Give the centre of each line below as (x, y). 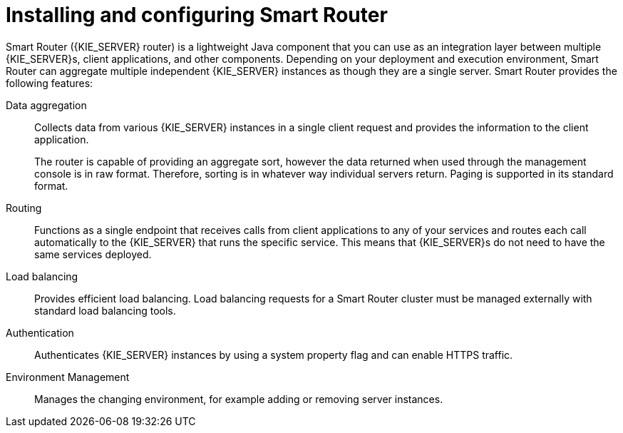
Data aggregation (46, 105)
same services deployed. (93, 254)
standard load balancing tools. (105, 310)
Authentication (40, 332)
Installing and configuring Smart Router (197, 15)
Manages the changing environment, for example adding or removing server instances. (239, 399)
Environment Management (68, 377)
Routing (24, 208)
